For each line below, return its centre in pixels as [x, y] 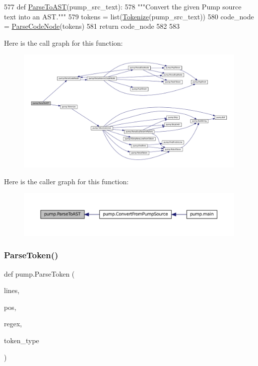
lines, [12, 290]
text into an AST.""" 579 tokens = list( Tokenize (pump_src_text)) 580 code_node [129, 16]
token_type [22, 340]
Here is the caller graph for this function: [66, 181]
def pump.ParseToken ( [39, 273]
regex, [13, 324]
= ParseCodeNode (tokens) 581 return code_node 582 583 [92, 26]
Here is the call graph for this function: [64, 42]
